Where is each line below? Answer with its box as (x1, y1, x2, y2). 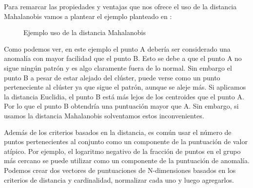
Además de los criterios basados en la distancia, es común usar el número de (4, 127, 232, 137)
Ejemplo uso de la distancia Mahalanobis (23, 27, 146, 38)
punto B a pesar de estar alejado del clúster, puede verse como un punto (4, 72, 220, 82)
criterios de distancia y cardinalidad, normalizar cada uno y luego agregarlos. (4, 174, 234, 185)
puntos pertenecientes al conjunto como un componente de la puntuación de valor (4, 136, 248, 147)
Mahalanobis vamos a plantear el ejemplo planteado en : (4, 11, 172, 21)
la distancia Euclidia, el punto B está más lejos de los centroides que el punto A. (4, 91, 244, 101)
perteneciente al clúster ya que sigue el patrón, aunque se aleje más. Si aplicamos (4, 82, 246, 92)
